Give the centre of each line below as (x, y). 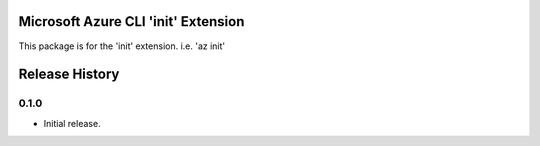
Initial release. (72, 123)
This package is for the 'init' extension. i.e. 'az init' (122, 46)
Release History (69, 74)
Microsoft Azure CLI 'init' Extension (131, 21)
